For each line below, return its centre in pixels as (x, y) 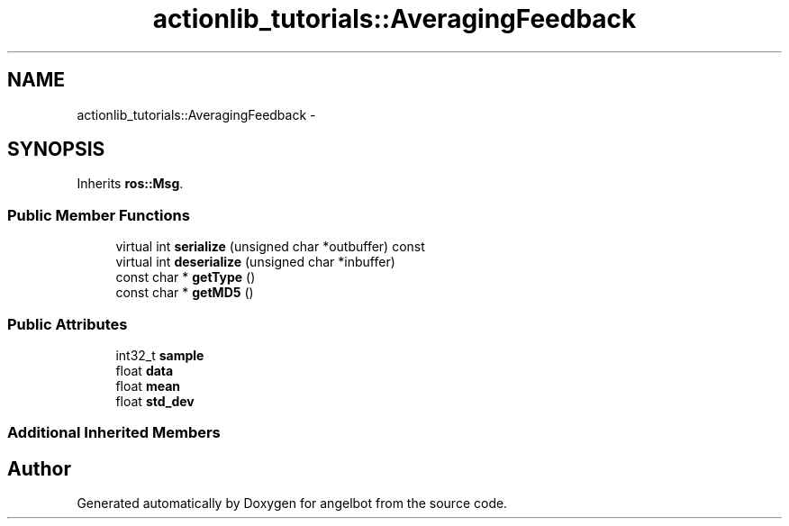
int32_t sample (160, 355)
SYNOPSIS (56, 150)
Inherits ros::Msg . (130, 184)
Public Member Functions (99, 215)
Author (39, 468)
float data (145, 370)
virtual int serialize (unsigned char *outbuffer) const (270, 247)
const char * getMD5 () (185, 293)
